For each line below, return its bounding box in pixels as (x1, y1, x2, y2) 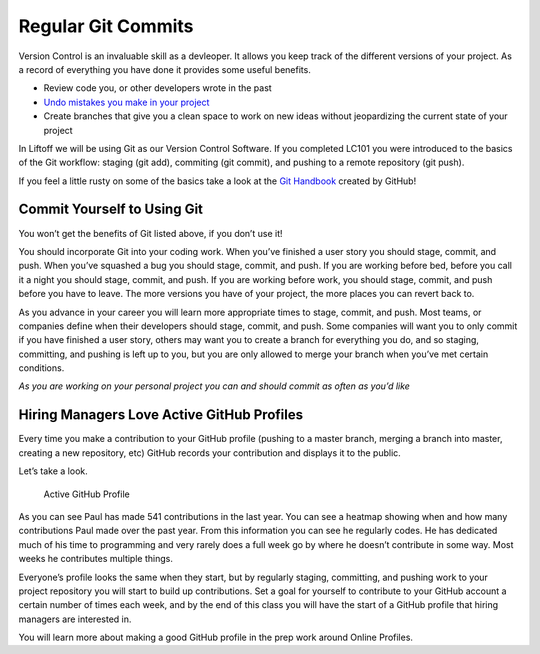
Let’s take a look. (18, 465, 89, 477)
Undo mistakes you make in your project (43, 96, 210, 108)
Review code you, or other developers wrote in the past (43, 82, 272, 94)
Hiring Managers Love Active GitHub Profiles (18, 406, 304, 424)
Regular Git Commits (18, 15, 194, 37)
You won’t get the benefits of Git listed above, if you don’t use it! (18, 227, 283, 239)
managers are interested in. (18, 613, 132, 625)
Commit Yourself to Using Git (18, 201, 204, 218)
